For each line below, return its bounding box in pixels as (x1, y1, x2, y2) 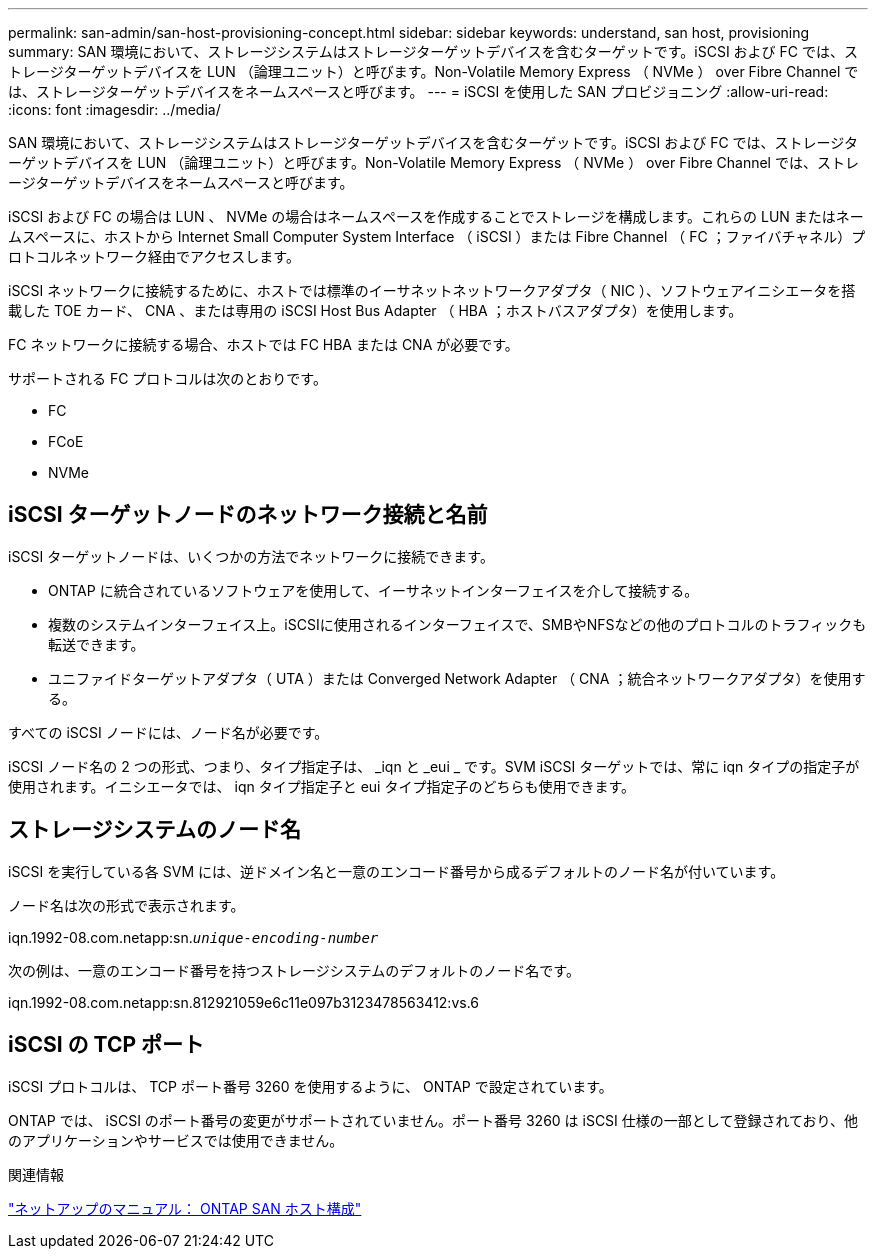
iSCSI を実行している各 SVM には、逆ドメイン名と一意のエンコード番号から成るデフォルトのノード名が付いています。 (8, 862, 785, 880)
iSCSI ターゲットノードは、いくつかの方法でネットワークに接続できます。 (8, 547, 494, 565)
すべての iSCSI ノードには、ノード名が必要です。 (8, 723, 329, 741)
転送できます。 (48, 635, 145, 653)
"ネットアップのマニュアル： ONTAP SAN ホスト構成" (8, 1199, 362, 1217)
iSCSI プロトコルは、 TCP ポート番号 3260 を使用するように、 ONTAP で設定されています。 (8, 1077, 613, 1095)
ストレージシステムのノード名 (8, 817, 301, 843)
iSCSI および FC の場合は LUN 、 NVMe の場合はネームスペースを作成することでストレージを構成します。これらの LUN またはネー (8, 208, 864, 225)
